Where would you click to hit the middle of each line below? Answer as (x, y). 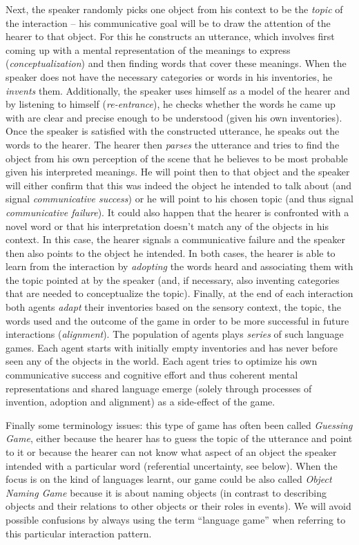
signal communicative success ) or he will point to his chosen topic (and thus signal (179, 199)
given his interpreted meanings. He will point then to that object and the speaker (178, 172)
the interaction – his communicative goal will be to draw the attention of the (168, 22)
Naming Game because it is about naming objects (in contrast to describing (166, 492)
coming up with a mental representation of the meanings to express (148, 49)
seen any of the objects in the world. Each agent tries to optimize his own (162, 361)
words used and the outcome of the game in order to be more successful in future (177, 320)
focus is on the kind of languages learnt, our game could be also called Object (169, 479)
